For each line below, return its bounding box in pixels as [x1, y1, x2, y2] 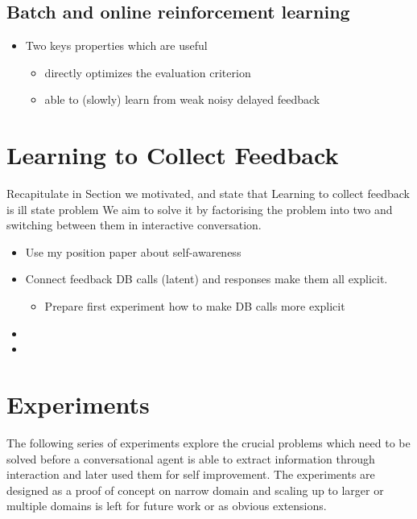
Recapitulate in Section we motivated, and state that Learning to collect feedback [6, 185, 410, 202]
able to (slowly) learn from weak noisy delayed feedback [44, 91, 320, 108]
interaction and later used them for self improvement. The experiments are [6, 466, 375, 483]
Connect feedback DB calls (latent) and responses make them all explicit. [25, 270, 388, 287]
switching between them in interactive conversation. [6, 216, 262, 233]
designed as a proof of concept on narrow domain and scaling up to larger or [6, 481, 384, 498]
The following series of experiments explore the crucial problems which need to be [6, 434, 411, 451]
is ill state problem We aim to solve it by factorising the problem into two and [6, 200, 393, 217]
